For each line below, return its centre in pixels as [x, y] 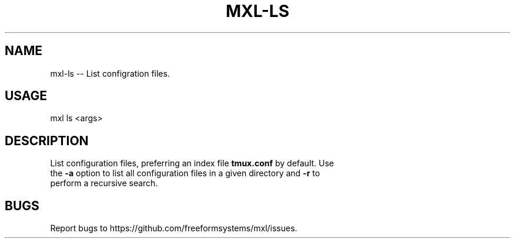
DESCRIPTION [47, 141]
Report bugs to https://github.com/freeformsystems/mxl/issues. [174, 228]
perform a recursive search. [104, 183]
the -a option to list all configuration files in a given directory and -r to [185, 173]
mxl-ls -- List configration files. [110, 73]
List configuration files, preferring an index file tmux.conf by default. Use [192, 163]
